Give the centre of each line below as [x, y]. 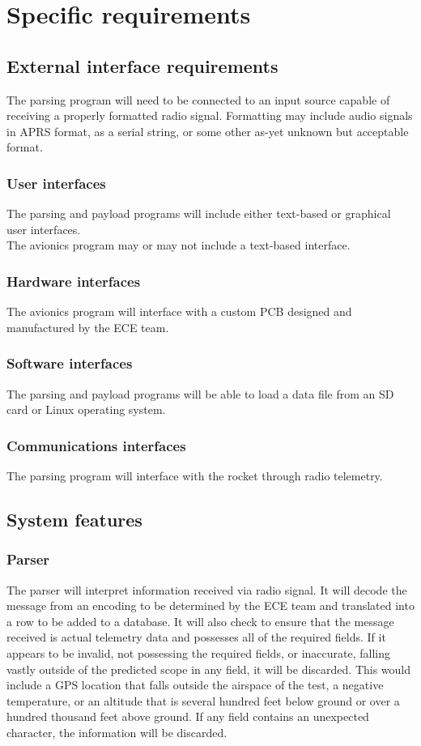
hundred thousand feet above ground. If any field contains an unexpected [188, 716]
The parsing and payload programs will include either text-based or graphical [199, 213]
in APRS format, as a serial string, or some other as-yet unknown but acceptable [208, 131]
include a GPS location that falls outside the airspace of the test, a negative [195, 685]
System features [74, 519]
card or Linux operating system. [86, 409]
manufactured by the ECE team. [88, 327]
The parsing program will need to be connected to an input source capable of [198, 99]
